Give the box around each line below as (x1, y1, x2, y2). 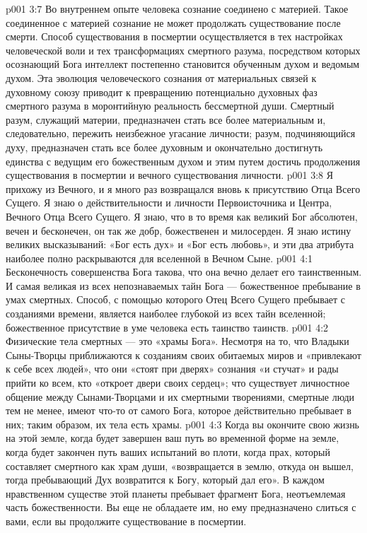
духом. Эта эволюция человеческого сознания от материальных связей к (6, 70, 317, 85)
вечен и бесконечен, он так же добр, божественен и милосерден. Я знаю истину (6, 223, 351, 238)
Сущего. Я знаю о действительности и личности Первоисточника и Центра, (6, 195, 332, 210)
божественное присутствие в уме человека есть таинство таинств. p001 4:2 (6, 320, 329, 334)
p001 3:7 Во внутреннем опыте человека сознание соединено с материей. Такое (6, 1, 349, 16)
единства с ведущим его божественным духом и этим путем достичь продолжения (6, 153, 361, 168)
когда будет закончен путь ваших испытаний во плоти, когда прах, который (6, 445, 330, 459)
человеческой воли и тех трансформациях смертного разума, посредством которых (6, 42, 361, 57)
